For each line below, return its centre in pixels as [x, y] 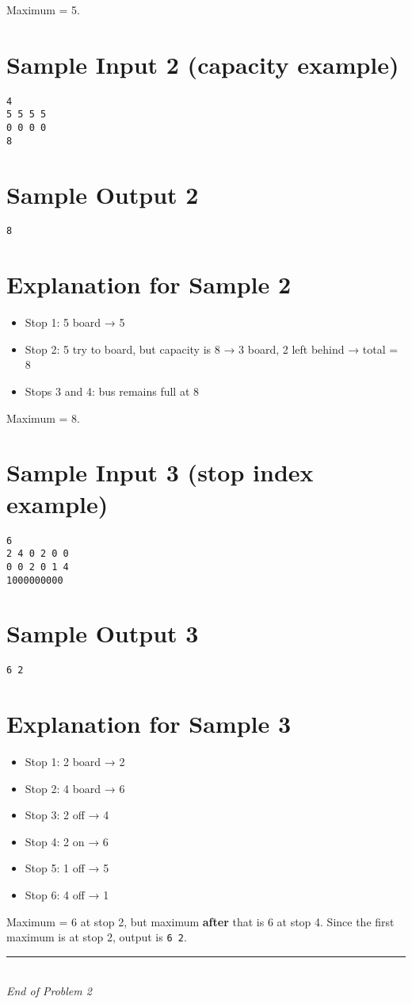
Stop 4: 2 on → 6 [67, 841]
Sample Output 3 [103, 633]
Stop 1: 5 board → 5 [75, 322]
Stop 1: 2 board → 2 [75, 762]
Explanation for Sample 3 [149, 724]
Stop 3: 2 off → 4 [67, 815]
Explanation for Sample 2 [149, 284]
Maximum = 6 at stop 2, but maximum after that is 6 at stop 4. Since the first [200, 921]
